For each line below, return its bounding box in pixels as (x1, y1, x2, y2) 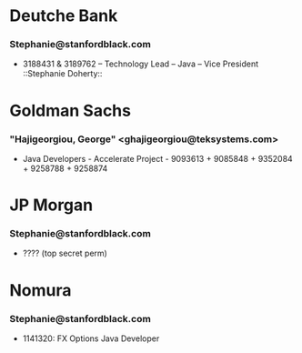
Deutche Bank (9, 5, 118, 26)
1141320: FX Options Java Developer (22, 333, 160, 344)
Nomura (9, 279, 72, 300)
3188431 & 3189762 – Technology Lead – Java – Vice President (22, 58, 259, 69)
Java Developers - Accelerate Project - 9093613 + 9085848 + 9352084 (22, 153, 293, 164)
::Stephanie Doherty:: (22, 68, 103, 79)
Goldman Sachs (9, 100, 132, 121)
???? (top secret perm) (22, 247, 107, 259)
